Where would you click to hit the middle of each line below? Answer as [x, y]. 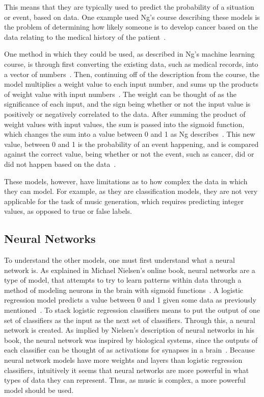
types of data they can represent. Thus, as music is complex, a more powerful [125, 380]
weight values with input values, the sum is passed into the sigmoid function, [124, 124]
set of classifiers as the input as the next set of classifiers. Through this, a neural [130, 320]
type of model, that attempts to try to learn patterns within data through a [123, 280]
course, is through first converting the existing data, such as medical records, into [131, 64]
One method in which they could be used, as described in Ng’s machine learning [129, 54]
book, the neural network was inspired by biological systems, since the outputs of [131, 340]
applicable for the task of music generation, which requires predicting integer [124, 201]
